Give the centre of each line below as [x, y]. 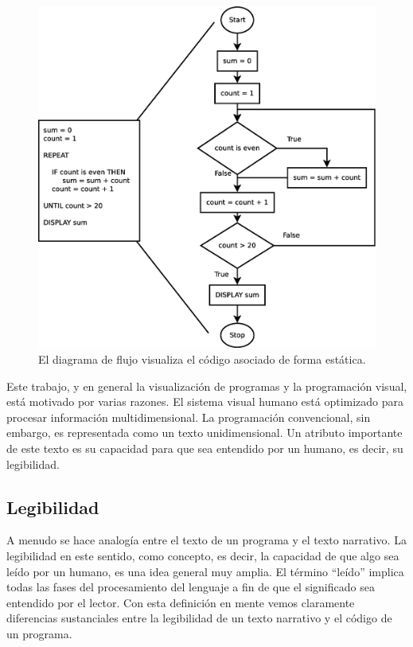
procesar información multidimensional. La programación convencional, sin [189, 417]
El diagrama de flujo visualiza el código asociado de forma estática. [202, 359]
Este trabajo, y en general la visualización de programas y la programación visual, [207, 386]
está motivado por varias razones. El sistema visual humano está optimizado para [205, 401]
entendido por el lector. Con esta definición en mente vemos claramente [181, 602]
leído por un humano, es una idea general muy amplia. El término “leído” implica [205, 571]
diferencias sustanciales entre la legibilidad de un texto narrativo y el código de [199, 618]
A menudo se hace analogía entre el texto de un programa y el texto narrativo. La [206, 540]
